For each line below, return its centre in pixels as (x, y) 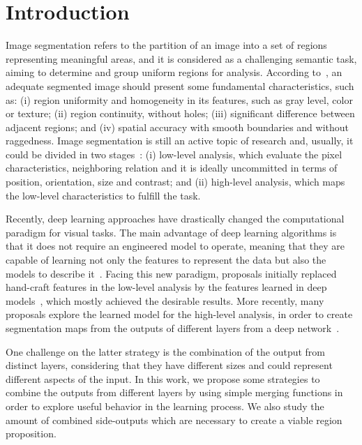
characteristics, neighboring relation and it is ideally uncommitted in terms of (172, 168)
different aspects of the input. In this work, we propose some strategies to (163, 378)
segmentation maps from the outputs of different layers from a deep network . (173, 328)
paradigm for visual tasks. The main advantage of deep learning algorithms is (171, 232)
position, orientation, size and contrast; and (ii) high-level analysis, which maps (175, 182)
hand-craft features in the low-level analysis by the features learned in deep (166, 287)
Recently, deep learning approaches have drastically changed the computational (175, 219)
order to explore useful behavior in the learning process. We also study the (165, 406)
